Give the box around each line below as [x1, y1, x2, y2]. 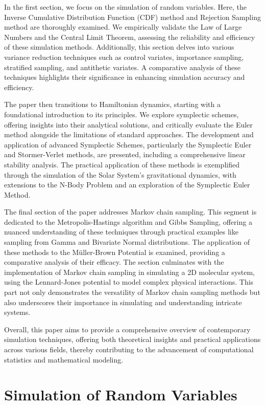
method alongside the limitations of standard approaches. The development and [4, 129, 254, 140]
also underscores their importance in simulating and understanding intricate [4, 296, 242, 307]
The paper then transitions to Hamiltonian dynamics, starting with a [4, 99, 221, 110]
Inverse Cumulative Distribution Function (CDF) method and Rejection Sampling [4, 11, 261, 22]
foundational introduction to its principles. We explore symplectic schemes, [4, 109, 239, 119]
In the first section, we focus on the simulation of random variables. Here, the [4, 2, 247, 12]
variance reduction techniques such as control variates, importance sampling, [4, 51, 244, 62]
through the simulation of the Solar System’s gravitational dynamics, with [4, 169, 236, 180]
